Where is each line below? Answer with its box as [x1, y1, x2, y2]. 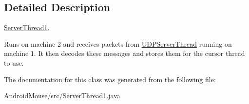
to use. [4, 57, 24, 68]
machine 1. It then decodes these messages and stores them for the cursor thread [4, 48, 245, 58]
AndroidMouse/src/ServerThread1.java [4, 90, 120, 101]
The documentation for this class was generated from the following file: [4, 74, 216, 84]
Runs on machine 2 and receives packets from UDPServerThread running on [4, 38, 232, 49]
